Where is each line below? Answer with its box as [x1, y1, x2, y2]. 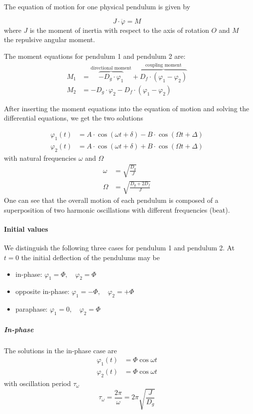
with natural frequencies [4, 152, 76, 163]
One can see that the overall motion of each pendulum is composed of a [4, 195, 218, 205]
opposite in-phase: [15, 286, 70, 296]
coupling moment [145, 62, 182, 68]
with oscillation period [4, 378, 71, 388]
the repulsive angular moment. [4, 34, 95, 45]
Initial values [4, 224, 48, 234]
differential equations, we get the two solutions [4, 113, 143, 123]
